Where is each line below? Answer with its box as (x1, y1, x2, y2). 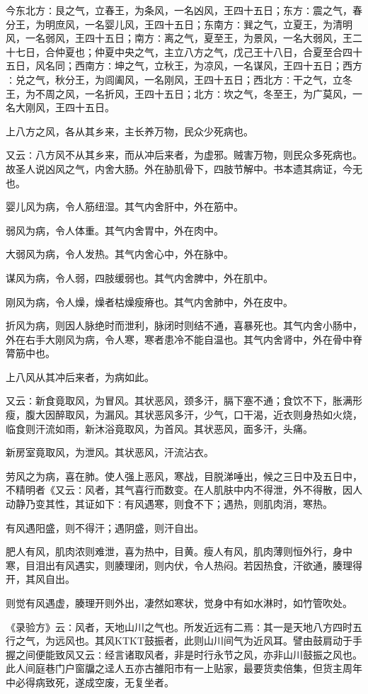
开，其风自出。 (6, 571, 75, 586)
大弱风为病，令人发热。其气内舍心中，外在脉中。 (6, 246, 234, 261)
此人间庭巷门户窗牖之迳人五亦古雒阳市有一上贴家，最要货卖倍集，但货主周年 (6, 661, 362, 676)
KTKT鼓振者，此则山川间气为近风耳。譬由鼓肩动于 (114, 633, 352, 648)
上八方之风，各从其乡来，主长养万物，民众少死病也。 (6, 123, 253, 138)
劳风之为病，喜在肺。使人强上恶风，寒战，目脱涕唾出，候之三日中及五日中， (6, 468, 362, 483)
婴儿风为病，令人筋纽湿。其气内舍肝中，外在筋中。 (6, 199, 243, 214)
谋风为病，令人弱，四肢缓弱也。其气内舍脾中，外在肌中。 (6, 270, 273, 285)
